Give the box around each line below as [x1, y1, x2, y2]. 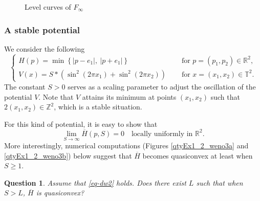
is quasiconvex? [36, 187, 84, 198]
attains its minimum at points [82, 91, 177, 102]
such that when [196, 177, 243, 188]
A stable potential [4, 23, 80, 36]
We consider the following [4, 43, 85, 54]
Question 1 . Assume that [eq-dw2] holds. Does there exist [4, 177, 186, 188]
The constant [4, 81, 46, 92]
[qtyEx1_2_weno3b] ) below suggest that [4, 150, 132, 161]
